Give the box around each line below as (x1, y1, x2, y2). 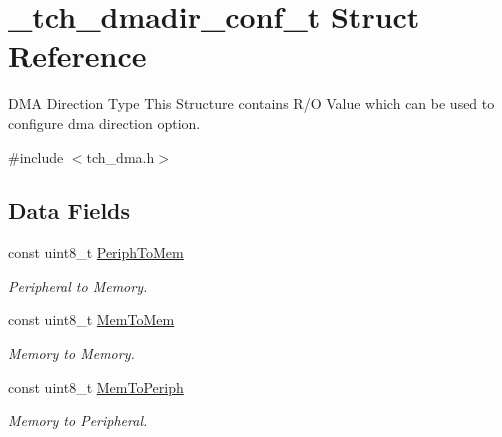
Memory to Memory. (8, 343, 135, 364)
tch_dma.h (86, 146, 155, 167)
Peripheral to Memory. (8, 275, 148, 296)
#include (8, 146, 64, 167)
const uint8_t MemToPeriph (8, 376, 184, 397)
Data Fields (8, 195, 131, 226)
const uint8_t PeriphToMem (8, 242, 184, 263)
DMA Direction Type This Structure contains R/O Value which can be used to (8, 93, 495, 114)
